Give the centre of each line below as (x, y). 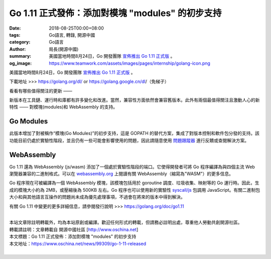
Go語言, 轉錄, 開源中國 (72, 35)
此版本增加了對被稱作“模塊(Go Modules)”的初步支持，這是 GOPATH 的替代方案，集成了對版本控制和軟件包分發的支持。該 (134, 134)
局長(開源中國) (64, 49)
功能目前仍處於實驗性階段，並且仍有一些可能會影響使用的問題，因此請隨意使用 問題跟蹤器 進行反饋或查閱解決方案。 (129, 140)
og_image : (21, 63)
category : (20, 42)
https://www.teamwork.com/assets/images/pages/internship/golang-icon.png (130, 63)
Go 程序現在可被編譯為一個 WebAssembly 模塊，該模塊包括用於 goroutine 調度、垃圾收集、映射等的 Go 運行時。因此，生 (134, 183)
